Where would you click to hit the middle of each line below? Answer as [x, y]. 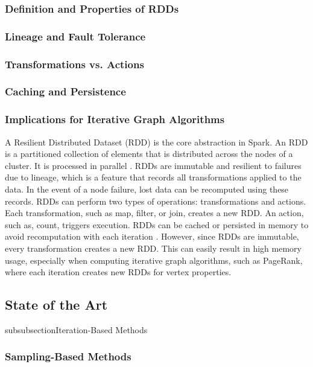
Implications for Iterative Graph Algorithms [115, 119]
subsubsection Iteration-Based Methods [76, 329]
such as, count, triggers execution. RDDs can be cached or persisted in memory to [157, 224]
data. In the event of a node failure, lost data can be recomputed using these [147, 189]
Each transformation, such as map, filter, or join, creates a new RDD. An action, [154, 213]
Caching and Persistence [65, 91]
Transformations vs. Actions [74, 64]
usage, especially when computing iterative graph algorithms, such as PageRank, [154, 260]
